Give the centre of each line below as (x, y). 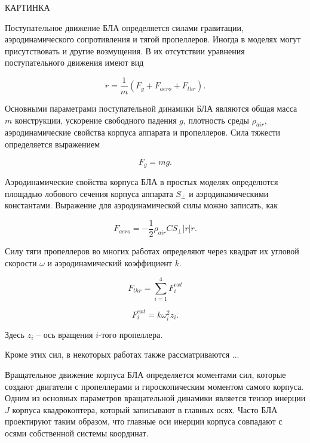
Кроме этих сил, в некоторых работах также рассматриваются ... (122, 354)
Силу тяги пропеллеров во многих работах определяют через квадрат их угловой (152, 250)
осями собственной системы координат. (77, 433)
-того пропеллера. (131, 334)
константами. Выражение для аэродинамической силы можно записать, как (142, 205)
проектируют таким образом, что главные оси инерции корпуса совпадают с (144, 421)
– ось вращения (65, 334)
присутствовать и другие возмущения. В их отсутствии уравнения (125, 50)
